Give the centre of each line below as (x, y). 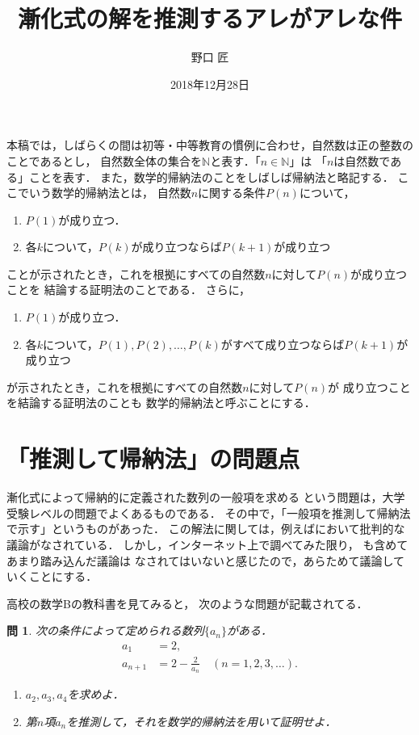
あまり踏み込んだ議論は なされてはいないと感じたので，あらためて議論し (200, 560)
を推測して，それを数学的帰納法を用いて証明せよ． (201, 721)
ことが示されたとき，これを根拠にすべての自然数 (136, 273)
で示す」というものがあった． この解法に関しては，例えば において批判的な (206, 529)
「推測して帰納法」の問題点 (153, 458)
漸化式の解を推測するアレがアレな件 (209, 18)
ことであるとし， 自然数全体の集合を (105, 160)
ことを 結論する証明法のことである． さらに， (129, 290)
